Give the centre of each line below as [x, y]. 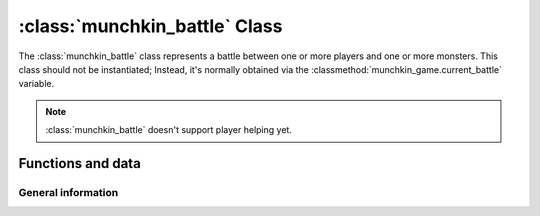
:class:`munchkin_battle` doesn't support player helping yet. [168, 130]
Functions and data [80, 163]
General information [68, 192]
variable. [36, 84]
